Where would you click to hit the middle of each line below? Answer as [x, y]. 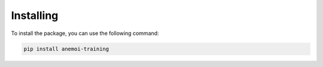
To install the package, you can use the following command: [85, 33]
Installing [35, 15]
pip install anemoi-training [66, 49]
